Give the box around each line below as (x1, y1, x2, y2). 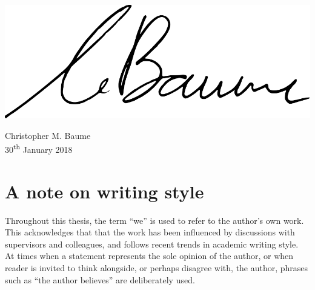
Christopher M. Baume (5, 129, 91, 141)
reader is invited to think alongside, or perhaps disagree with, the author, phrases (5, 261, 308, 274)
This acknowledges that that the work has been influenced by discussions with (5, 226, 295, 238)
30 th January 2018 (5, 141, 73, 155)
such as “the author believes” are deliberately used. (5, 273, 195, 286)
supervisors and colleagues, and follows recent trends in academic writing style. (5, 237, 299, 250)
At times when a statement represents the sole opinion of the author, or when (5, 249, 294, 262)
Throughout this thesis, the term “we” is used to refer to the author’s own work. (5, 214, 304, 226)
